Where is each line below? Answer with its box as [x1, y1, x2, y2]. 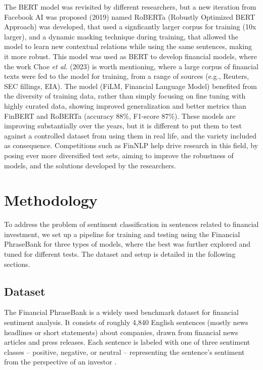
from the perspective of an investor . [4, 356, 117, 367]
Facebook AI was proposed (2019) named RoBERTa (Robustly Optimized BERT [4, 11, 255, 22]
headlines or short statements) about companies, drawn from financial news [4, 327, 238, 337]
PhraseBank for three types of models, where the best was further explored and [4, 239, 251, 249]
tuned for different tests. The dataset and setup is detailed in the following [4, 249, 236, 259]
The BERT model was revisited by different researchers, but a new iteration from [4, 2, 256, 12]
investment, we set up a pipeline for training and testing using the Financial [4, 228, 240, 239]
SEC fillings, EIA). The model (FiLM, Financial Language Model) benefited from [4, 80, 257, 91]
